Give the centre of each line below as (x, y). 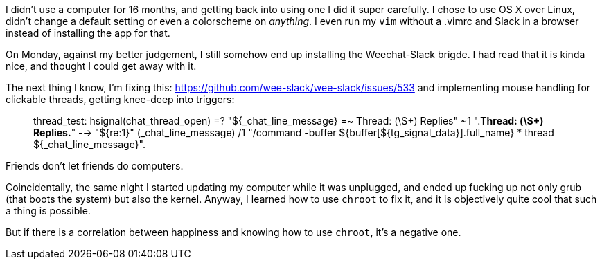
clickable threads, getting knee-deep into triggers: (120, 99)
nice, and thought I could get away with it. (101, 66)
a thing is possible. (48, 211)
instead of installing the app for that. (88, 33)
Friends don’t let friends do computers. (95, 166)
